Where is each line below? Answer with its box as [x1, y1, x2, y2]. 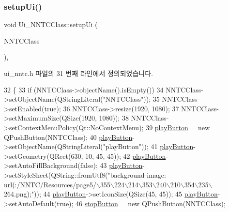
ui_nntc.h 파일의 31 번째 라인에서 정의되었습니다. [4, 68, 153, 78]
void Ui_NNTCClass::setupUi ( [4, 19, 98, 30]
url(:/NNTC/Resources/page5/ [4, 179, 96, 189]
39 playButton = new [146, 122, 210, 132]
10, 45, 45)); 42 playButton [85, 151, 166, 161]
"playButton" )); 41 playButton [103, 141, 194, 151]
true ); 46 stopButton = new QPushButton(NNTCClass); [57, 198, 226, 208]
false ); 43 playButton [80, 160, 143, 170]
